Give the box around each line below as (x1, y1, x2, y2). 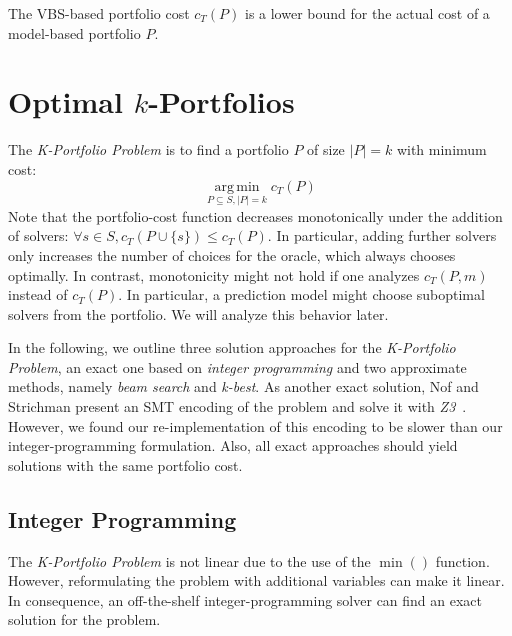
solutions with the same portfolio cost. (8, 454, 243, 475)
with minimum (396, 139, 487, 160)
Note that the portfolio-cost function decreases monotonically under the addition (8, 205, 503, 226)
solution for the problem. (8, 609, 161, 630)
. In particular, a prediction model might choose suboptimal (118, 284, 485, 305)
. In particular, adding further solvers (267, 225, 497, 246)
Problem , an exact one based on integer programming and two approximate (8, 356, 467, 377)
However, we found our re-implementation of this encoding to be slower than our (8, 415, 503, 436)
